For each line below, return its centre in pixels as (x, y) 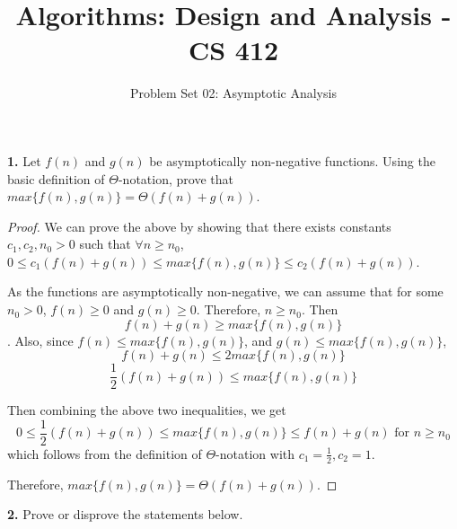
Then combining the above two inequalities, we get (147, 410)
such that (105, 244)
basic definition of (56, 178)
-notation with (255, 453)
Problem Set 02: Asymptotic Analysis (233, 93)
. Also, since (40, 340)
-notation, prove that (176, 178)
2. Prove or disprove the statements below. (125, 514)
